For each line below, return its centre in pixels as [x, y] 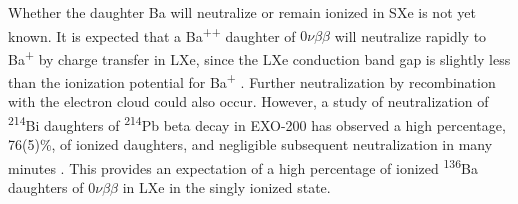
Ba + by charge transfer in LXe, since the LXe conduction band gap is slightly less [259, 57]
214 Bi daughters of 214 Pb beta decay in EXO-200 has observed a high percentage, [257, 123]
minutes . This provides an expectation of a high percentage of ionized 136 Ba [243, 166]
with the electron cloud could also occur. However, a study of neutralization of [248, 101]
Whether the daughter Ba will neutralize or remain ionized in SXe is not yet [242, 12]
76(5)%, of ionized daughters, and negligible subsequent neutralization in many [250, 144]
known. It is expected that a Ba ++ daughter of [152, 34]
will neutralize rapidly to [410, 35]
